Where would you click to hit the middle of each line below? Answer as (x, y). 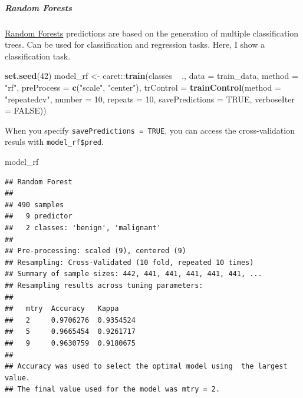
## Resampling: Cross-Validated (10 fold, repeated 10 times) (129, 262)
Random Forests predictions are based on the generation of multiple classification (152, 33)
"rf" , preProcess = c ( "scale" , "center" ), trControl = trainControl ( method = (143, 87)
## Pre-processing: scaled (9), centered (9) (95, 251)
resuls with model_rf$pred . (54, 142)
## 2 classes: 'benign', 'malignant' (83, 228)
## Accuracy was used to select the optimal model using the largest (146, 367)
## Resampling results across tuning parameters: (104, 285)
